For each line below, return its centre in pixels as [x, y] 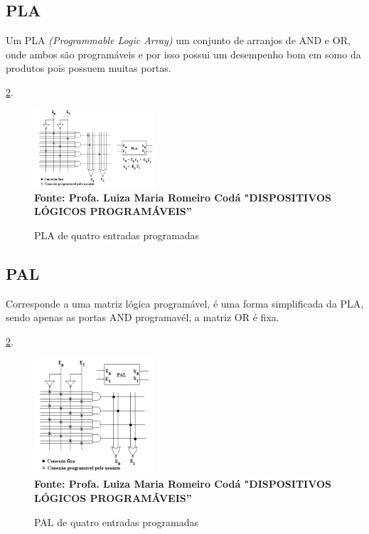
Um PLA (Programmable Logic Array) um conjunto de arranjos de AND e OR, [178, 40]
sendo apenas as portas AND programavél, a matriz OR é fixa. [143, 317]
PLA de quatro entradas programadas [117, 235]
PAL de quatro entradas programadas [116, 522]
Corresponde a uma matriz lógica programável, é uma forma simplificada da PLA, [185, 303]
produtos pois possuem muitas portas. [89, 68]
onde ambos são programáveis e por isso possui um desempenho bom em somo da [183, 54]
